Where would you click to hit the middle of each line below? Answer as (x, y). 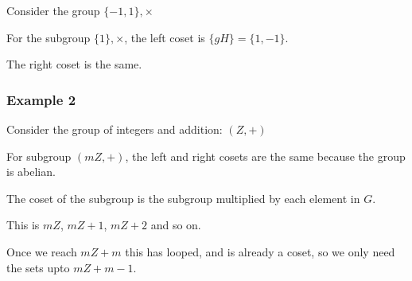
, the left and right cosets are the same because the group (265, 156)
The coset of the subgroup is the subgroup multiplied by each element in (183, 198)
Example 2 (41, 99)
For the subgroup (49, 37)
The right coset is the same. (74, 64)
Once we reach (42, 251)
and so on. (176, 225)
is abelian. (31, 172)
